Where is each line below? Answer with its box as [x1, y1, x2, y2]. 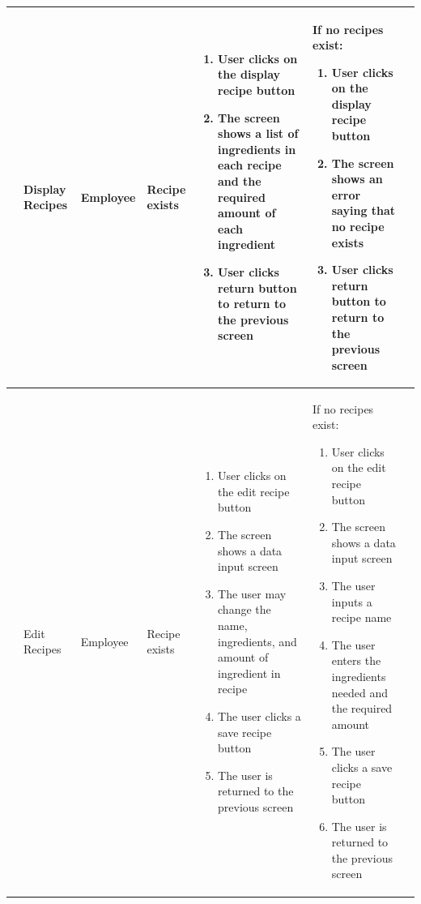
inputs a [331, 593, 372, 610]
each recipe [218, 156, 282, 174]
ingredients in [218, 140, 296, 157]
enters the [331, 652, 381, 669]
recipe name [331, 609, 392, 626]
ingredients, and [218, 632, 297, 649]
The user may [218, 585, 287, 602]
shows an [331, 170, 383, 187]
